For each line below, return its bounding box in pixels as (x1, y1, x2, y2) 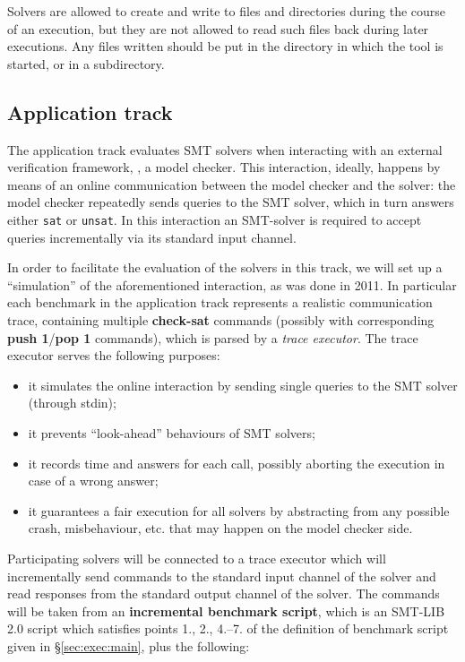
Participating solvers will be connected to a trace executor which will (7, 548, 386, 567)
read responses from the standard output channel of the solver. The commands (7, 584, 440, 603)
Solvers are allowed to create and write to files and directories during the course (7, 2, 446, 20)
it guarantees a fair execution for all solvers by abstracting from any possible (28, 501, 450, 520)
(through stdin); (28, 393, 116, 412)
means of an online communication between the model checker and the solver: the (7, 175, 456, 193)
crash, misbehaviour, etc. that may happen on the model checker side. (28, 519, 413, 537)
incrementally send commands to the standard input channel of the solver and (7, 566, 436, 585)
